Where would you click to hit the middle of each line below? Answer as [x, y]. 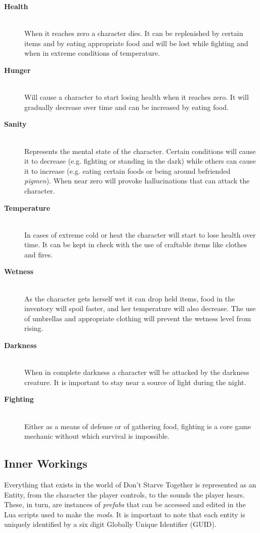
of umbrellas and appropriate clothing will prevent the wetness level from [138, 318]
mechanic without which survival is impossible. [97, 436]
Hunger [17, 70]
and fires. [39, 254]
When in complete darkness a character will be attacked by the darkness [137, 372]
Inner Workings [46, 463]
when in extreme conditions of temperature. [92, 53]
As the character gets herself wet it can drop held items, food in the [130, 298]
